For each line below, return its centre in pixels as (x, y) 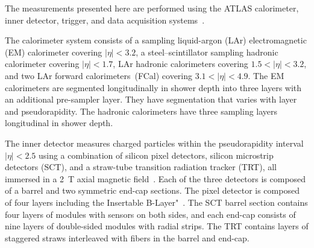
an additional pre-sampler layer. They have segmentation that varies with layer (151, 99)
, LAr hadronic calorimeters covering (181, 64)
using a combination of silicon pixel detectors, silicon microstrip (156, 155)
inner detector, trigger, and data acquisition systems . (105, 20)
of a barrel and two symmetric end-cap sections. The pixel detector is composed (152, 190)
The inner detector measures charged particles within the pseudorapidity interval (154, 143)
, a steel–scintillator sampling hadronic (207, 52)
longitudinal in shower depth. (59, 123)
